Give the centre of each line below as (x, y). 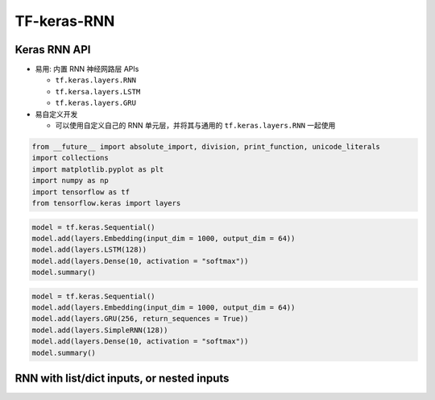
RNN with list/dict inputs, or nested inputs (122, 379)
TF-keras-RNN (65, 21)
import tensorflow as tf (81, 192)
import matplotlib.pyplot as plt (98, 169)
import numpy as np (70, 181)
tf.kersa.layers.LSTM (98, 92)
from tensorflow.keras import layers (106, 203)
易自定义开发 (56, 114)
